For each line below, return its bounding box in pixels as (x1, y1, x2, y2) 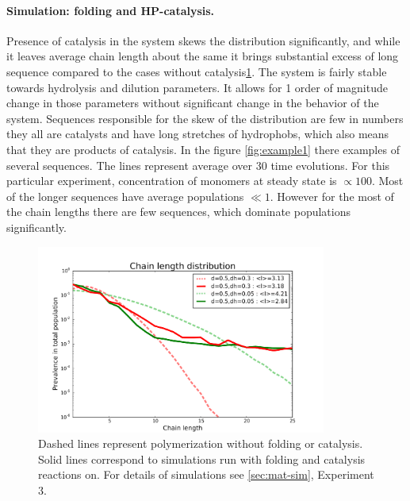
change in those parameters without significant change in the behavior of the (6, 94, 379, 111)
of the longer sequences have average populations (6, 187, 244, 204)
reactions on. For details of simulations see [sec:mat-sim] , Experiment (38, 466, 374, 483)
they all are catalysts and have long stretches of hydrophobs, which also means (6, 125, 389, 142)
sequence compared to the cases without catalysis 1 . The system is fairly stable (6, 63, 387, 79)
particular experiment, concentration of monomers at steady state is (6, 172, 337, 189)
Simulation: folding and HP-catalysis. (6, 2, 215, 18)
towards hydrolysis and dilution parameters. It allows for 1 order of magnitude (6, 79, 388, 95)
